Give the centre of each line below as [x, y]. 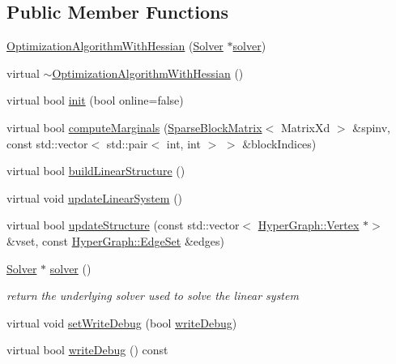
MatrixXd [305, 127]
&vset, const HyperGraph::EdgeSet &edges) [115, 240]
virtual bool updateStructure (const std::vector [123, 225]
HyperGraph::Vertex [309, 225]
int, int [183, 143]
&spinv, [371, 127]
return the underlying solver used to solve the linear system [153, 295]
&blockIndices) [279, 143]
